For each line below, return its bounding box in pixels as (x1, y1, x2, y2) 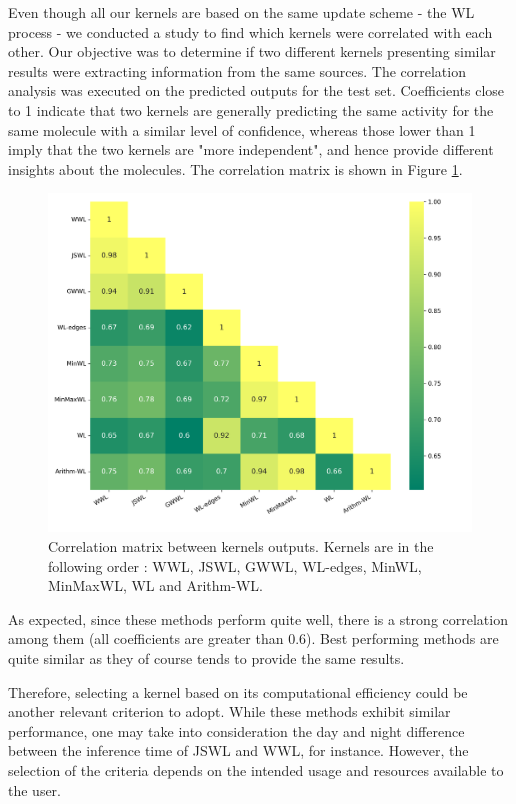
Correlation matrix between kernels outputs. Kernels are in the (48, 536, 434, 557)
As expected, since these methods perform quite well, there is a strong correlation (8, 608, 508, 629)
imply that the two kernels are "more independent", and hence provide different (8, 139, 494, 160)
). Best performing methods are (306, 628, 499, 649)
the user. (8, 779, 62, 800)
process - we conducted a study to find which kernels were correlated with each (8, 21, 493, 42)
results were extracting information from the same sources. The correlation (8, 60, 466, 81)
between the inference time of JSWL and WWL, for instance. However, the (8, 740, 469, 761)
